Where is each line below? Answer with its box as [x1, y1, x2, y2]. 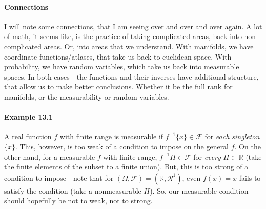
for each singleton [204, 131, 260, 142]
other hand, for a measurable [4, 151, 95, 162]
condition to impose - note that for [4, 172, 114, 183]
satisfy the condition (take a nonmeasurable [4, 185, 141, 196]
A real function [4, 131, 52, 142]
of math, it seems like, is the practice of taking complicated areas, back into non [4, 31, 256, 42]
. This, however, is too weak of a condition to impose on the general [15, 141, 229, 151]
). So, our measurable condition [150, 185, 249, 196]
